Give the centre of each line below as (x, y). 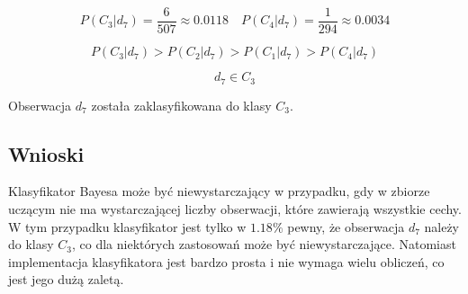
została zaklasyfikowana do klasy (181, 105)
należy (442, 226)
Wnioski (46, 153)
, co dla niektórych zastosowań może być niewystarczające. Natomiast (264, 244)
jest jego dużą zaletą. (66, 279)
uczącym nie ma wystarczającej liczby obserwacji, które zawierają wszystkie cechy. (235, 208)
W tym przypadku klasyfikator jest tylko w (127, 226)
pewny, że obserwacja (346, 226)
